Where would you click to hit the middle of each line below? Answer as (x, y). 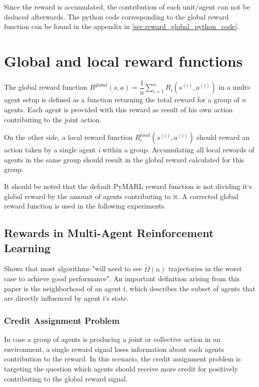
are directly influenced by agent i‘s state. (66, 298)
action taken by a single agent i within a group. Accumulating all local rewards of (129, 150)
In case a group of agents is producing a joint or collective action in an (112, 339)
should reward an (223, 137)
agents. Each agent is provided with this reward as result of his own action (118, 109)
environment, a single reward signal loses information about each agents (114, 349)
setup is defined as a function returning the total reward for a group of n (134, 100)
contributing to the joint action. (53, 119)
